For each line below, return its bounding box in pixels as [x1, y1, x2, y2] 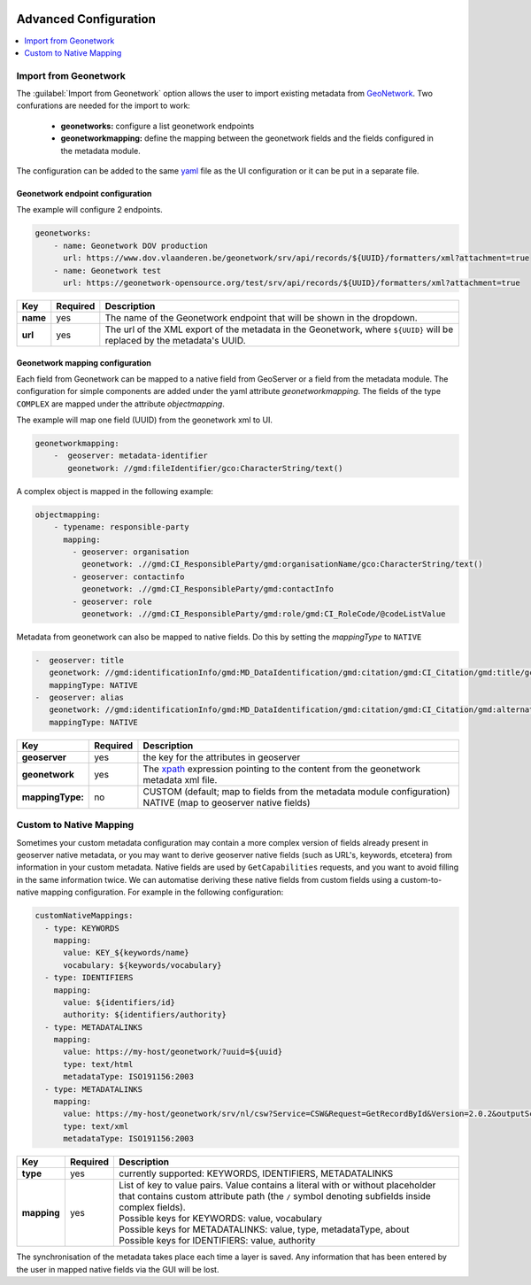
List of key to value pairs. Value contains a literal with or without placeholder [119, 1179, 436, 1191]
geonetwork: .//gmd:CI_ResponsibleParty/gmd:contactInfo [81, 584, 335, 594]
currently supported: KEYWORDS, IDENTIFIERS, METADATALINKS [119, 1167, 394, 1180]
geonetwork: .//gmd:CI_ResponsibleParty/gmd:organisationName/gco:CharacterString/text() [81, 559, 483, 569]
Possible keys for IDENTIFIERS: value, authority [119, 1235, 316, 1247]
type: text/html [63, 1059, 134, 1069]
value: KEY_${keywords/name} [63, 948, 189, 958]
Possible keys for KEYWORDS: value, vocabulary [119, 1212, 323, 1225]
